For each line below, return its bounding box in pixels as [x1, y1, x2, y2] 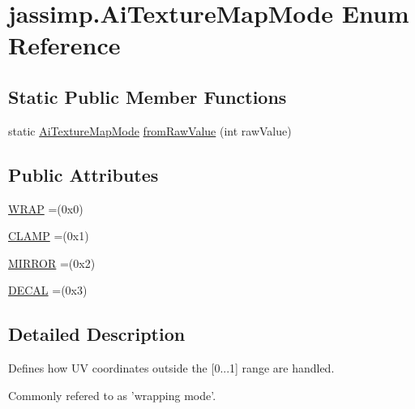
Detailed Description [8, 321, 186, 347]
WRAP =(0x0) [8, 200, 83, 217]
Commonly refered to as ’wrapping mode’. [8, 386, 216, 403]
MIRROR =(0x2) [8, 254, 96, 271]
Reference [8, 28, 121, 62]
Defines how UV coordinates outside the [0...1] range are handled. [8, 359, 335, 377]
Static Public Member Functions [8, 84, 287, 109]
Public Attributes [8, 161, 159, 187]
